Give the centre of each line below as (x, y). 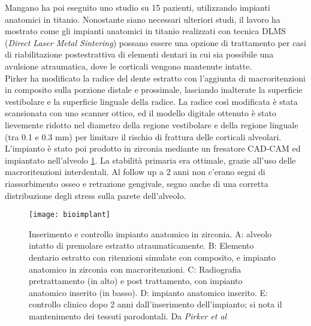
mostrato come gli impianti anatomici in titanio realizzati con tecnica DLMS (146, 31)
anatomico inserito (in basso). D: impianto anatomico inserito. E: (149, 292)
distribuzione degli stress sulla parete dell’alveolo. (96, 195)
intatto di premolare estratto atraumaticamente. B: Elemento (141, 245)
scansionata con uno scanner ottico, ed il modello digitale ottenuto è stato (141, 113)
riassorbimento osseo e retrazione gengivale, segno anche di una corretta (137, 183)
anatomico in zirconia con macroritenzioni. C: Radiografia (135, 269)
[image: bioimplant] (70, 215)
